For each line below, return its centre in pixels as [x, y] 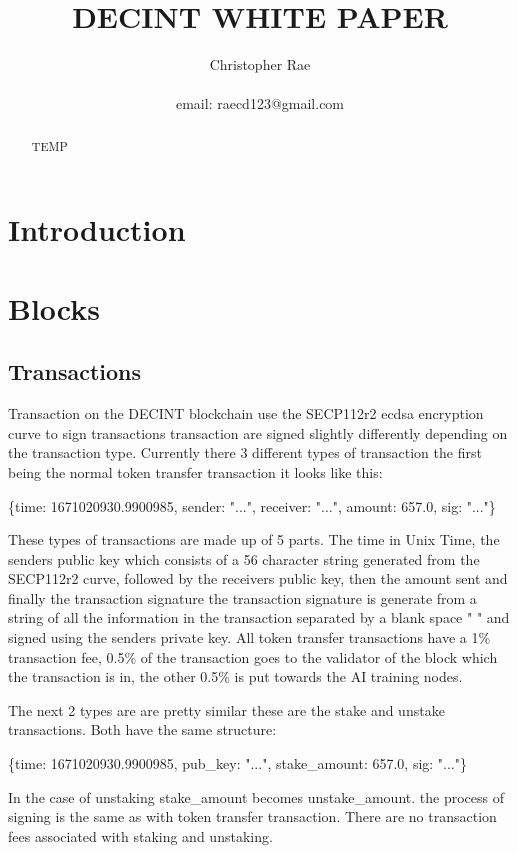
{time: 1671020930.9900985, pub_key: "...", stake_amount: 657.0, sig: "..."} [238, 763]
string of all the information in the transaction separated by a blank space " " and [259, 617]
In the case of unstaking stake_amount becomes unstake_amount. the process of [256, 796]
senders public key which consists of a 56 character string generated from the [244, 558]
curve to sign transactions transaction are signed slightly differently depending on [258, 432]
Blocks [54, 307]
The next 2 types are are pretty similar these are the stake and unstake [226, 709]
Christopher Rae [260, 64]
